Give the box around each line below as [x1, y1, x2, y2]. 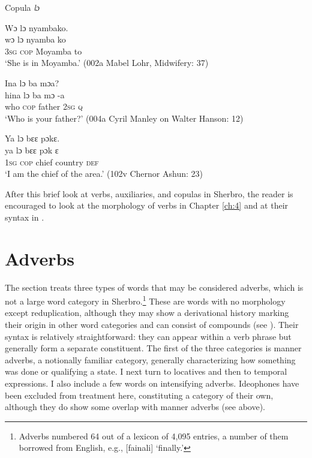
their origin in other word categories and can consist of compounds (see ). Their [5, 318, 299, 331]
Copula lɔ [5, 1, 40, 13]
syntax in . [5, 210, 44, 223]
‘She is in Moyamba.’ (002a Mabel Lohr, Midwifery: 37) [5, 56, 209, 69]
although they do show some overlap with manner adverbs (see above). [5, 400, 266, 413]
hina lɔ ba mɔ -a [5, 88, 65, 101]
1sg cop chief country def [5, 155, 99, 168]
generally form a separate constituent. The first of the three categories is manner [5, 342, 302, 354]
